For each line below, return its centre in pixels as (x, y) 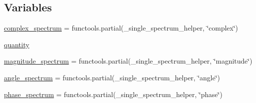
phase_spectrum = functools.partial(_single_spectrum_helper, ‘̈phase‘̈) (113, 94)
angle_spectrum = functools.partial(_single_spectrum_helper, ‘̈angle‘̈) (112, 77)
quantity (17, 44)
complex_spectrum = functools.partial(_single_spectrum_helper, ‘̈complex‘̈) (121, 28)
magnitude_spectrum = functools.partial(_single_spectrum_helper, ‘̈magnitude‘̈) (128, 61)
